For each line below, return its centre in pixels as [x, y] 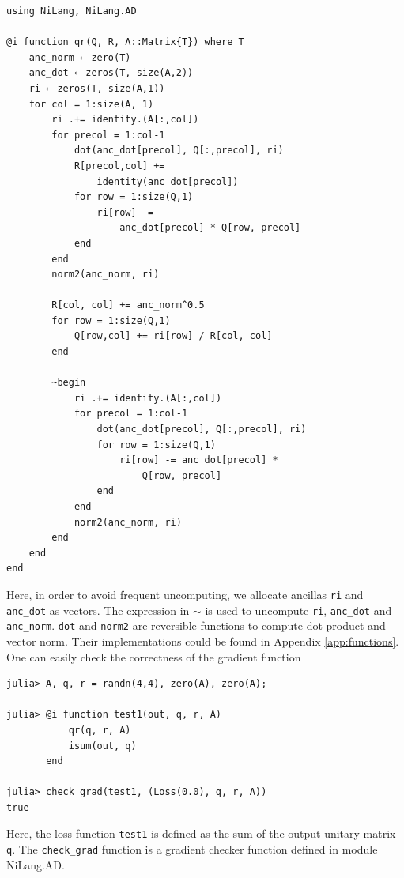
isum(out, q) [102, 746]
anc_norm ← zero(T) [80, 57]
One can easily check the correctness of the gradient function [154, 656]
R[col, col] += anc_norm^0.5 [128, 305]
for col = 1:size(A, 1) [91, 104]
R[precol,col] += [119, 166]
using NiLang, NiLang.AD [72, 11]
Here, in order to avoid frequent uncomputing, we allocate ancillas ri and [185, 594]
